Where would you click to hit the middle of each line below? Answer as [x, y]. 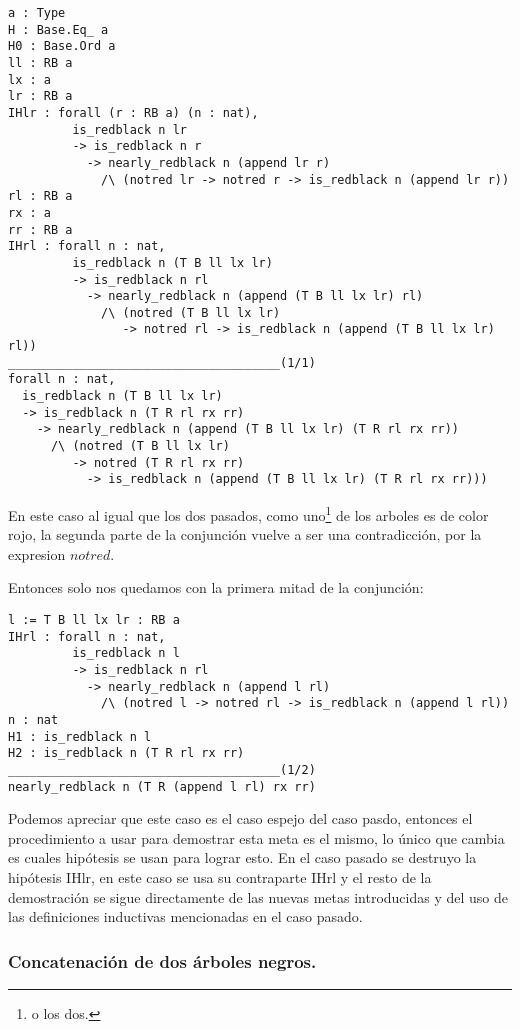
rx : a [29, 212]
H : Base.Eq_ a [58, 29]
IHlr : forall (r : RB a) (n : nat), [133, 112]
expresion [37, 553]
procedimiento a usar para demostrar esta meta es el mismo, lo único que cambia [256, 837]
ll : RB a [40, 62]
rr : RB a [40, 229]
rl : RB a [40, 196]
